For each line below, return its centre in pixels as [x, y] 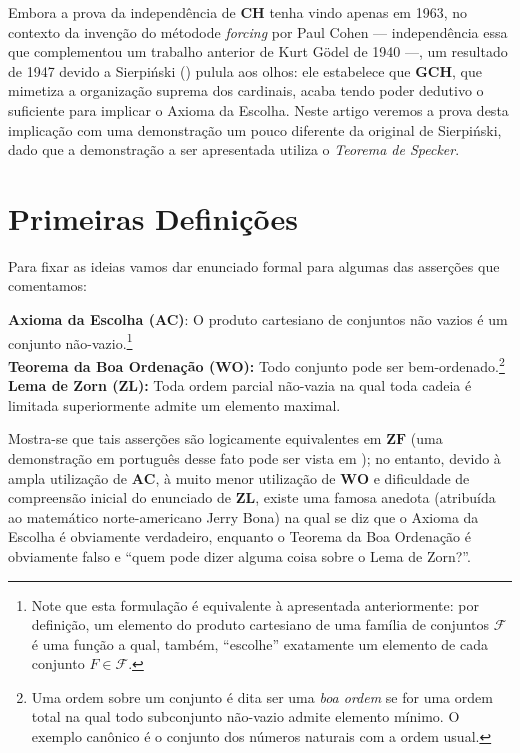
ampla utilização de [67, 477]
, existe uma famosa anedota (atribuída [375, 497]
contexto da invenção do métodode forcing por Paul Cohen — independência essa [258, 31]
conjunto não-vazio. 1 [70, 341]
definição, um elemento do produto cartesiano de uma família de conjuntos [260, 624]
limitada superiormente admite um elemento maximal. [174, 404]
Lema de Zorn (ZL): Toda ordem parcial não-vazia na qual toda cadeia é [240, 385]
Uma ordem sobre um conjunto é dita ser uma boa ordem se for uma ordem [262, 696]
